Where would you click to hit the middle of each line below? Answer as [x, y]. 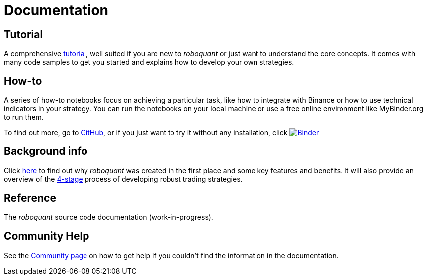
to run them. [24, 117]
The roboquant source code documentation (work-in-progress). [109, 217]
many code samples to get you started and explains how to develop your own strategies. [149, 62]
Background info [46, 151]
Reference [30, 198]
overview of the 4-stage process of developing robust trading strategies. [123, 179]
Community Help [47, 236]
